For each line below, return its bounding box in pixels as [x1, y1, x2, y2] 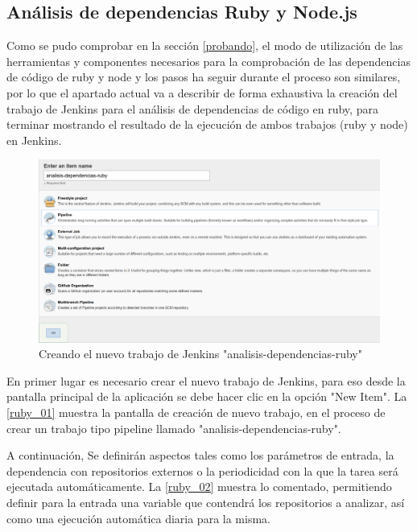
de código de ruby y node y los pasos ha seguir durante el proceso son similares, [6, 68, 401, 85]
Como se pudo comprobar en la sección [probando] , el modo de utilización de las [6, 37, 403, 54]
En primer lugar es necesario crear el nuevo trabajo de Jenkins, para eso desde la [6, 372, 406, 389]
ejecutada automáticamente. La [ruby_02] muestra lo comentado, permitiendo [6, 478, 392, 495]
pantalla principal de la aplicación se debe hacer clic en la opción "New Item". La [6, 388, 407, 405]
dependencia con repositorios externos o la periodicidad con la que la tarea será [6, 462, 398, 479]
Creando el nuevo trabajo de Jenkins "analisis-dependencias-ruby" [39, 345, 362, 362]
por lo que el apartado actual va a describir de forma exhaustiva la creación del [6, 84, 398, 101]
